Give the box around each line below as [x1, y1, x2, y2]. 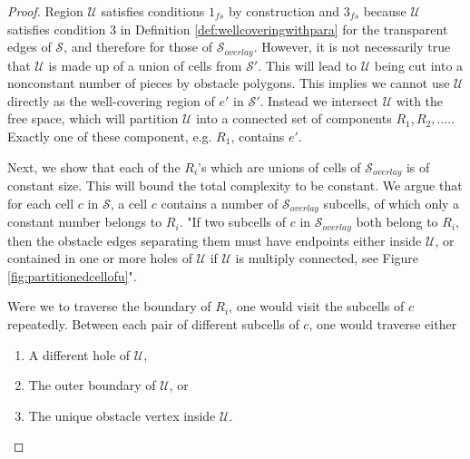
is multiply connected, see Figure [235, 249, 419, 268]
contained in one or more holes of [7, 249, 192, 268]
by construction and [228, 2, 340, 20]
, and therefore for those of [64, 37, 213, 56]
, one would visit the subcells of [229, 297, 405, 316]
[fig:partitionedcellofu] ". [7, 266, 137, 285]
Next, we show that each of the [7, 157, 181, 176]
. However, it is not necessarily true [253, 37, 451, 56]
